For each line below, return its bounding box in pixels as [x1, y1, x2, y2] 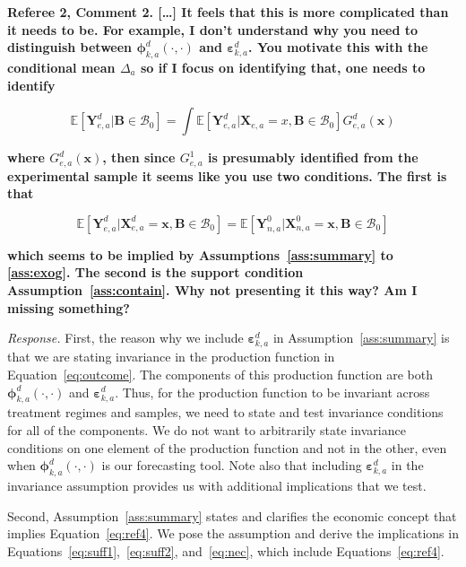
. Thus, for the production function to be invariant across [115, 382, 430, 401]
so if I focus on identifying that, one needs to [140, 57, 426, 76]
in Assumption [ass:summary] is [272, 328, 450, 347]
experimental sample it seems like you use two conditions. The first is [7, 166, 447, 185]
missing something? [7, 298, 130, 317]
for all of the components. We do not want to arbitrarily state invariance [7, 420, 406, 439]
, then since [102, 148, 176, 167]
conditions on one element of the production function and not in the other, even [7, 438, 447, 457]
